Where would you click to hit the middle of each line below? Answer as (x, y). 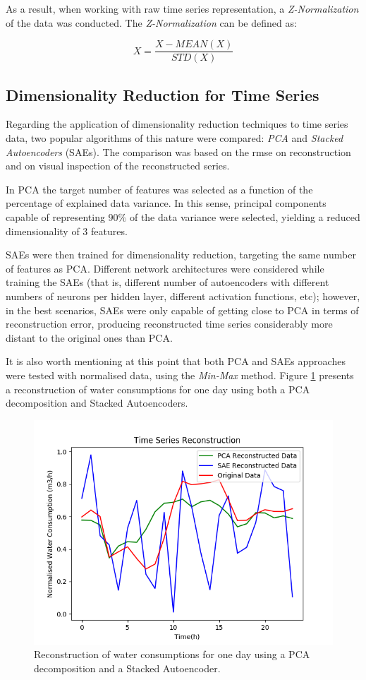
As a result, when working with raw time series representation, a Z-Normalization (182, 8)
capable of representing (55, 217)
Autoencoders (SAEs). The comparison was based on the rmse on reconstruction (178, 151)
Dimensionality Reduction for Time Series (163, 94)
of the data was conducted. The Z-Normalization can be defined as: (151, 22)
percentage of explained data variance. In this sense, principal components (166, 203)
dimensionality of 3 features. (67, 231)
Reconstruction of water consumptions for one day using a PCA (172, 654)
